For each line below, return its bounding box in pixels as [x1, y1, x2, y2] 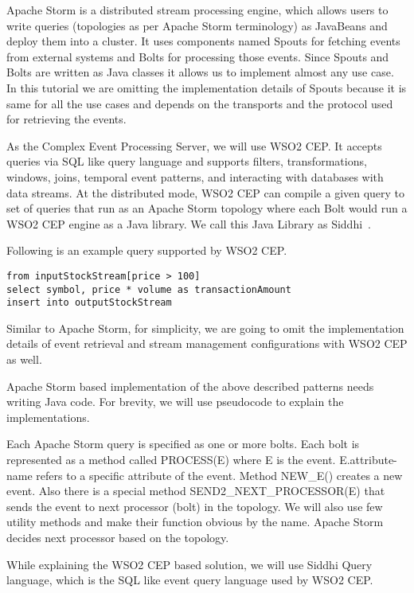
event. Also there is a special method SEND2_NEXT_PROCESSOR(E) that [6, 482, 385, 499]
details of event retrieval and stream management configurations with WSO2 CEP [6, 335, 408, 352]
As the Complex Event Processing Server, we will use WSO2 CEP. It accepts [6, 137, 382, 154]
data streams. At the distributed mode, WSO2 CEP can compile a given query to [6, 184, 405, 201]
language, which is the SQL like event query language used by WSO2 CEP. [6, 572, 373, 588]
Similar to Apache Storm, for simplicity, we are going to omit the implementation [6, 319, 404, 336]
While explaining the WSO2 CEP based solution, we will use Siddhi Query [6, 556, 373, 572]
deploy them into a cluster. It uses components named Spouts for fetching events [6, 33, 400, 49]
